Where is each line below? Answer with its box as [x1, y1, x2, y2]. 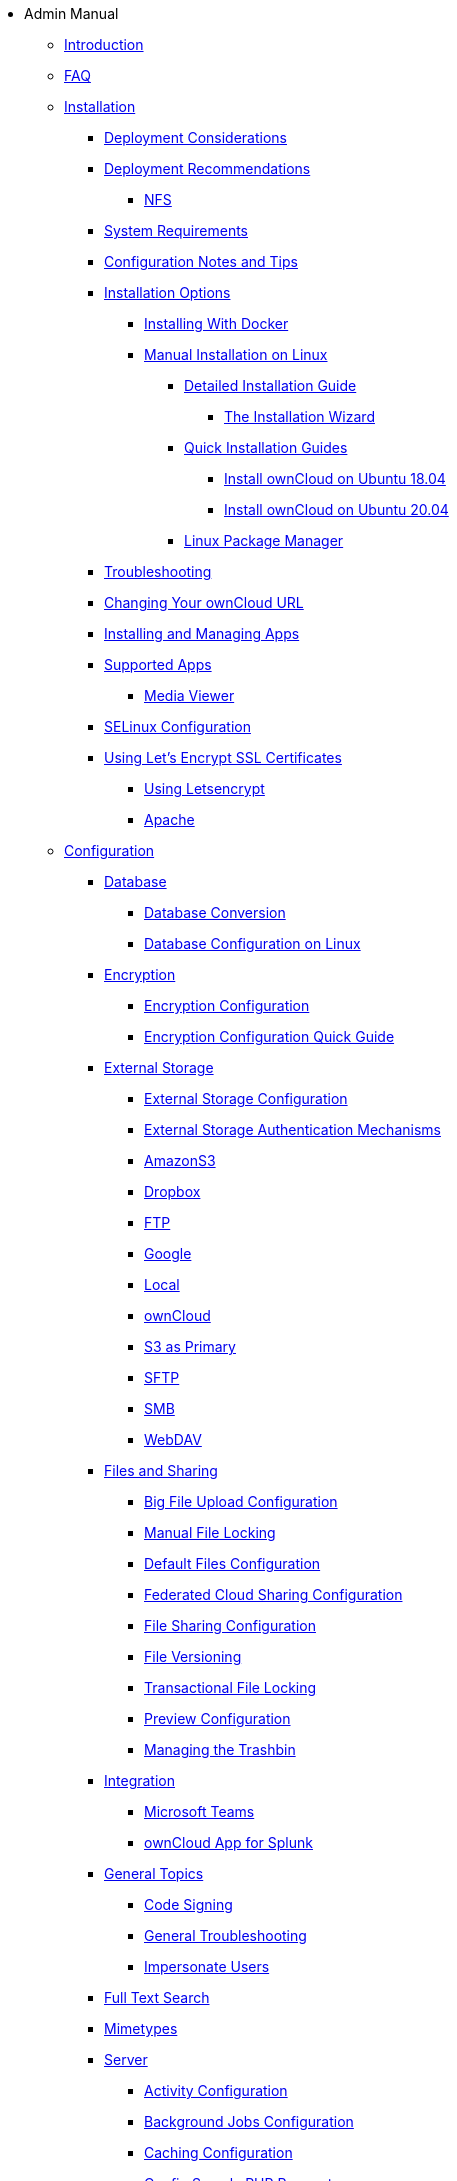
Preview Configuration [144, 1710, 291, 1727]
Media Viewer [144, 687, 235, 704]
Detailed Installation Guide [184, 377, 357, 394]
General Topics [104, 1865, 204, 1882]
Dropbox [144, 1183, 201, 1200]
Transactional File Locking [144, 1679, 317, 1696]
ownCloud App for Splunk [144, 1834, 313, 1851]
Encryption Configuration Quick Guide [144, 1028, 395, 1045]
